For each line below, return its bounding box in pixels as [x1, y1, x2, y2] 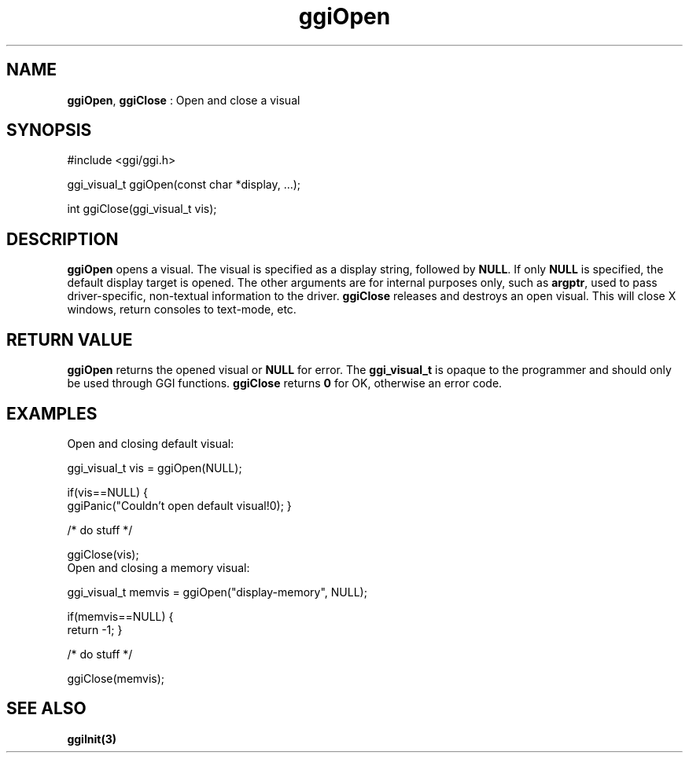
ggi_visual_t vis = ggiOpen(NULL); [67, 460, 242, 475]
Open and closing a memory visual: [67, 560, 250, 574]
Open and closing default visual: [67, 436, 234, 450]
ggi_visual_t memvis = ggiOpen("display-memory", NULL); [67, 585, 367, 599]
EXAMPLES [6, 403, 98, 423]
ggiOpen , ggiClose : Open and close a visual [67, 93, 300, 107]
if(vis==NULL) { [67, 485, 149, 499]
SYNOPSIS [6, 120, 92, 141]
